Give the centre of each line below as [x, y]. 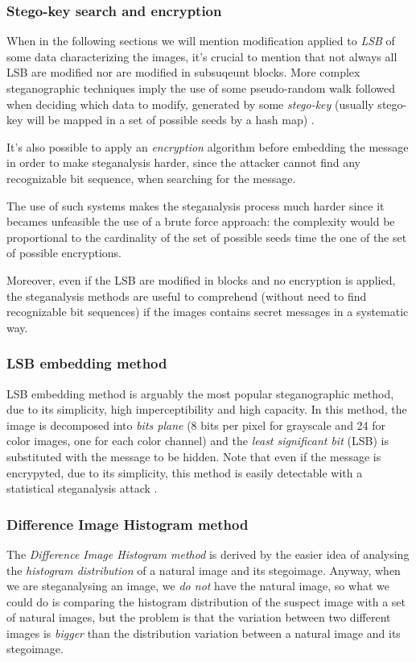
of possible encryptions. [64, 253]
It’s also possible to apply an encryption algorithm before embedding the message [208, 146]
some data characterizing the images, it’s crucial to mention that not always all [202, 56]
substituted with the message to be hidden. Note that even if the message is [194, 456]
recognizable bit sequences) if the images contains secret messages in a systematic [208, 312]
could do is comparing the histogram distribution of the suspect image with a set [206, 601]
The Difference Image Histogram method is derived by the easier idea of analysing [208, 554]
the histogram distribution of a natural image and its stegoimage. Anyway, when [204, 570]
